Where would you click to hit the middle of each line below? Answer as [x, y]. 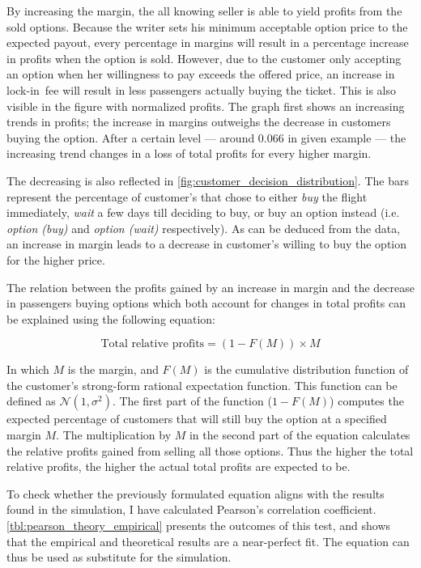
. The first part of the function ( [192, 401]
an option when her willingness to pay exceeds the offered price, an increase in [201, 74]
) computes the [367, 401]
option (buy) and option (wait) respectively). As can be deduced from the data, [204, 228]
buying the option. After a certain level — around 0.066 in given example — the [206, 137]
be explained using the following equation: [111, 318]
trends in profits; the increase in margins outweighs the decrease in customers [199, 122]
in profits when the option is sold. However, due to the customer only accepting [204, 58]
